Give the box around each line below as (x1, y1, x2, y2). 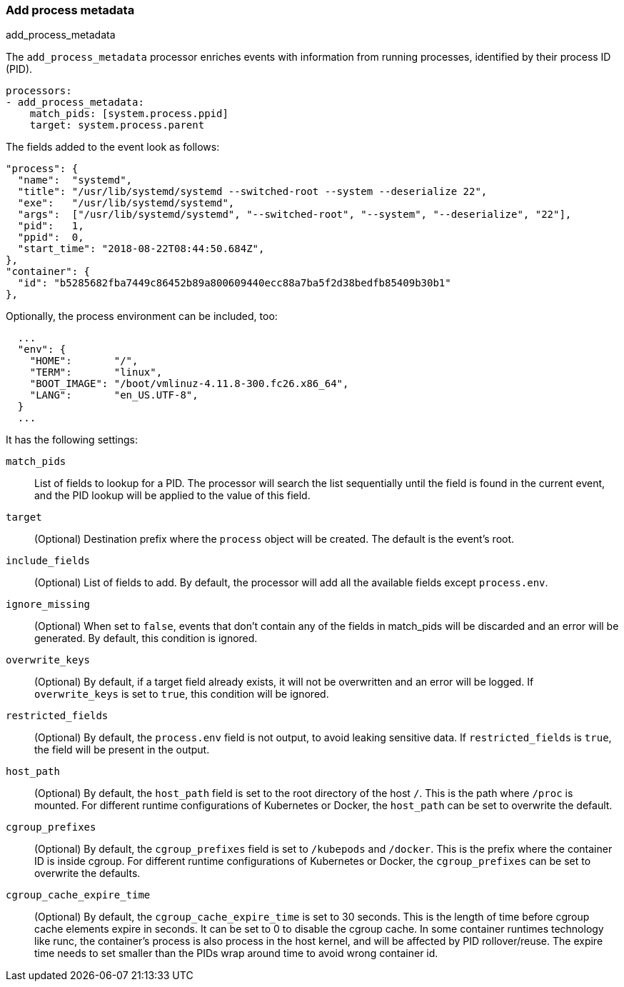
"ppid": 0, (17, 231, 84, 244)
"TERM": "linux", (29, 366, 163, 379)
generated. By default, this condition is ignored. (34, 632, 258, 645)
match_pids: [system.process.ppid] (29, 108, 228, 120)
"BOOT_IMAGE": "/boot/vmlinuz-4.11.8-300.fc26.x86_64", (29, 378, 349, 390)
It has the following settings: (6, 434, 139, 446)
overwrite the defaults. (34, 867, 141, 880)
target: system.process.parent (29, 119, 205, 131)
